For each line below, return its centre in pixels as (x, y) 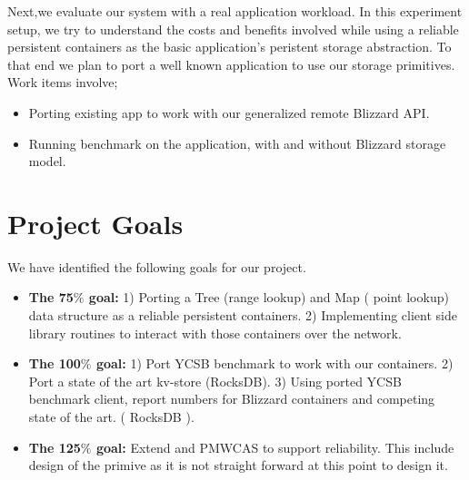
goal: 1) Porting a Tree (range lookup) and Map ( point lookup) (269, 297)
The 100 (55, 363)
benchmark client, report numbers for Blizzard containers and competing (232, 399)
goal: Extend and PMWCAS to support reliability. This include (275, 447)
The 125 (55, 447)
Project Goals (95, 223)
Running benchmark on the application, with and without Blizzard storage (237, 143)
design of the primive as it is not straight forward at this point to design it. (238, 465)
